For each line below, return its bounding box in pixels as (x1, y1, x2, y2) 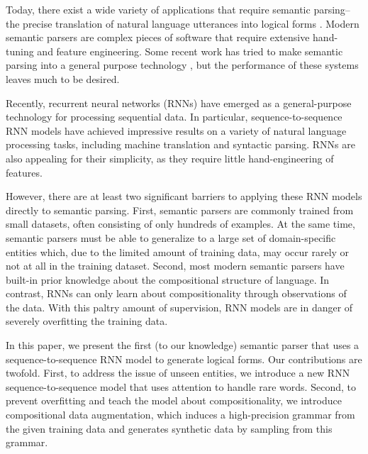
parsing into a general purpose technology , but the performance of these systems (6, 57, 359, 72)
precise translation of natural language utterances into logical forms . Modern (23, 16, 359, 31)
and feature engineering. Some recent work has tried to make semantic (37, 43, 343, 58)
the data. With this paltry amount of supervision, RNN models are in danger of (6, 299, 353, 314)
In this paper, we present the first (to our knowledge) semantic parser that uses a (6, 338, 359, 353)
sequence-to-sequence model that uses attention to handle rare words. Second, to (6, 379, 356, 394)
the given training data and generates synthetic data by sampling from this (6, 421, 333, 436)
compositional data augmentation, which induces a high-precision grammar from (6, 407, 355, 422)
